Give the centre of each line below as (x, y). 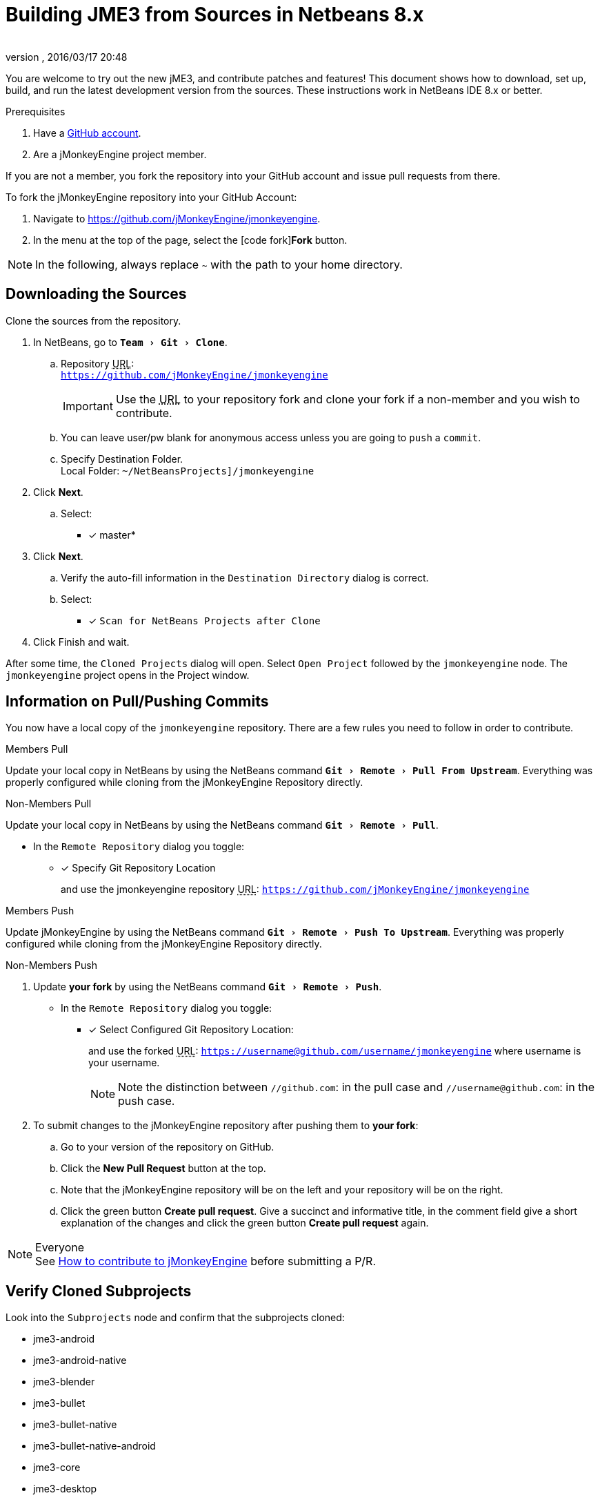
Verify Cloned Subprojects (99, 1291)
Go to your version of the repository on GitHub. (168, 1147)
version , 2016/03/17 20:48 (67, 57)
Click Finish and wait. (81, 642)
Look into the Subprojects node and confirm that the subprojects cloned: (175, 1318)
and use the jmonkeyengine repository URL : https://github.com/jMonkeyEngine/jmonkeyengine (295, 890)
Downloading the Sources (96, 294)
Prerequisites (36, 111)
